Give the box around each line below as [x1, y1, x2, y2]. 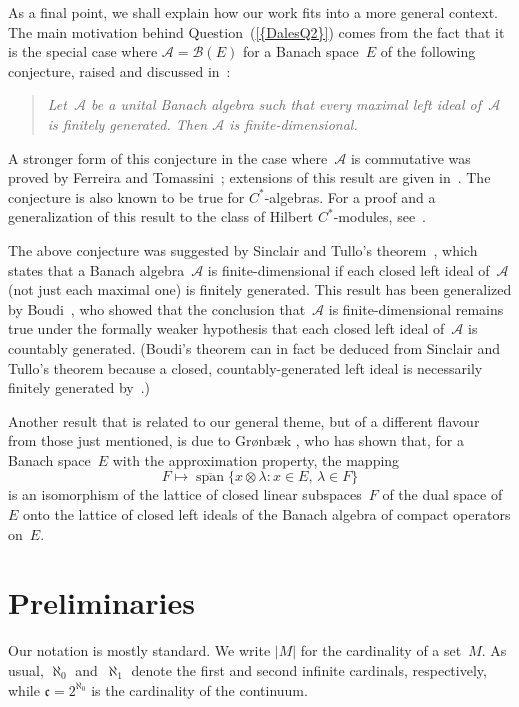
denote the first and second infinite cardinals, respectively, [131, 659, 487, 680]
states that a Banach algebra [8, 259, 185, 280]
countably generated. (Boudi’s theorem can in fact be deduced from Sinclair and [8, 337, 501, 358]
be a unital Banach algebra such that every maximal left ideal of [91, 94, 482, 115]
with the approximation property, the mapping [112, 449, 400, 470]
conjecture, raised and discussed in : [8, 60, 231, 81]
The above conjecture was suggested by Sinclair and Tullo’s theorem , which [8, 239, 478, 260]
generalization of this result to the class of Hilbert [8, 206, 314, 227]
